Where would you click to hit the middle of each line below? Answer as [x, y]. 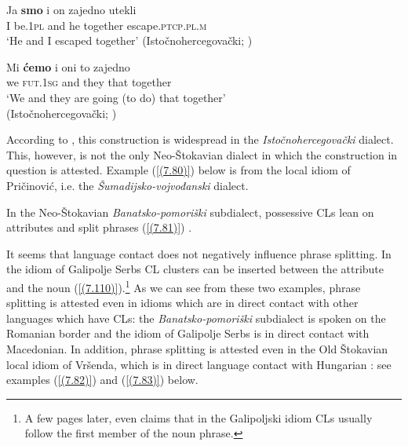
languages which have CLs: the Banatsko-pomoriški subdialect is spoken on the [196, 318]
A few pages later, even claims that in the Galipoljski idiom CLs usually [199, 417]
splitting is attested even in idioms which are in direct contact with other [182, 303]
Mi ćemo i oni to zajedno [68, 66]
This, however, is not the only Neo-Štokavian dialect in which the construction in [202, 154]
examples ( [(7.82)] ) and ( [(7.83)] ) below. [102, 380]
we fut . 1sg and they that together [89, 82]
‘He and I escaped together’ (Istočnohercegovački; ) [129, 40]
